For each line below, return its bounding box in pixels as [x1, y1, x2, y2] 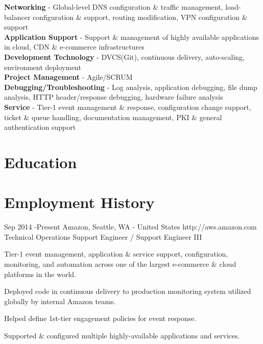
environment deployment [4, 61, 81, 72]
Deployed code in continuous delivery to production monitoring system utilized [4, 286, 251, 296]
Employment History [4, 192, 155, 213]
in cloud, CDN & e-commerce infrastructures [4, 41, 145, 52]
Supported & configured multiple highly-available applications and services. [4, 330, 240, 340]
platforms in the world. [4, 268, 76, 279]
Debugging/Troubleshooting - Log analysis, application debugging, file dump [4, 81, 257, 92]
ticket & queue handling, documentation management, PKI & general [4, 111, 222, 122]
